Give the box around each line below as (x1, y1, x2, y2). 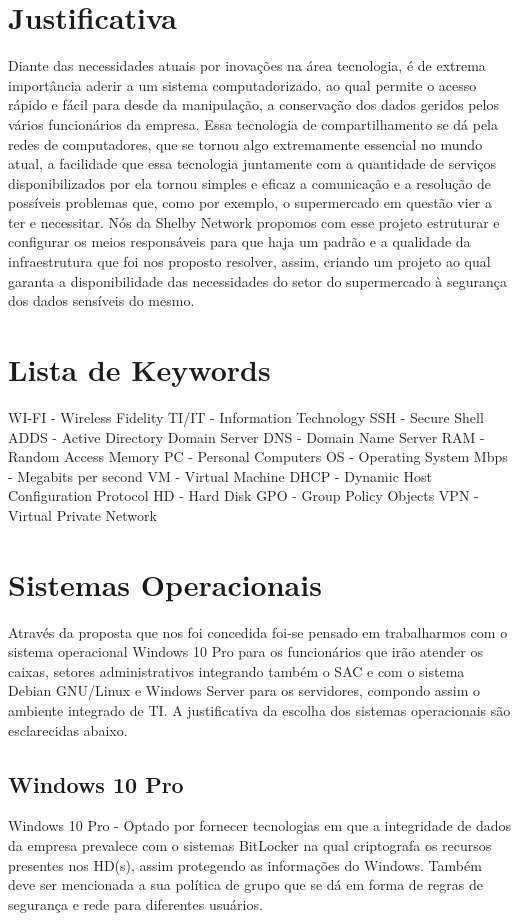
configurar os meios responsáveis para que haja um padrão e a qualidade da (8, 231, 471, 252)
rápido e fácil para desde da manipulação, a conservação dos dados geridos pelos (8, 94, 499, 115)
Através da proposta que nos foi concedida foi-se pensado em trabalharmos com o (8, 621, 508, 642)
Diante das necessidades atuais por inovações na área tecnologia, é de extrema (8, 55, 486, 76)
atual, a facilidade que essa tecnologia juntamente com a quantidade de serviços (8, 153, 496, 174)
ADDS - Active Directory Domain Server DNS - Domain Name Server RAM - (8, 426, 485, 447)
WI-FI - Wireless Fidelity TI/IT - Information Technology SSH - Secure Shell (8, 406, 484, 427)
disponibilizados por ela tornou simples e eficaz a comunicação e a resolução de (8, 172, 492, 193)
